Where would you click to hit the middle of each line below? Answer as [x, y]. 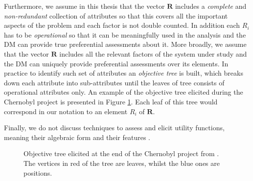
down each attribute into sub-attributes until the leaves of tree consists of [114, 82]
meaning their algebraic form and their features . [77, 137]
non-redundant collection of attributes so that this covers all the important [116, 15]
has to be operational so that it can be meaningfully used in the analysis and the [125, 34]
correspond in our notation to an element [66, 111]
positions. [38, 172]
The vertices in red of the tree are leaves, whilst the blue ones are [122, 163]
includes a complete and [211, 6]
